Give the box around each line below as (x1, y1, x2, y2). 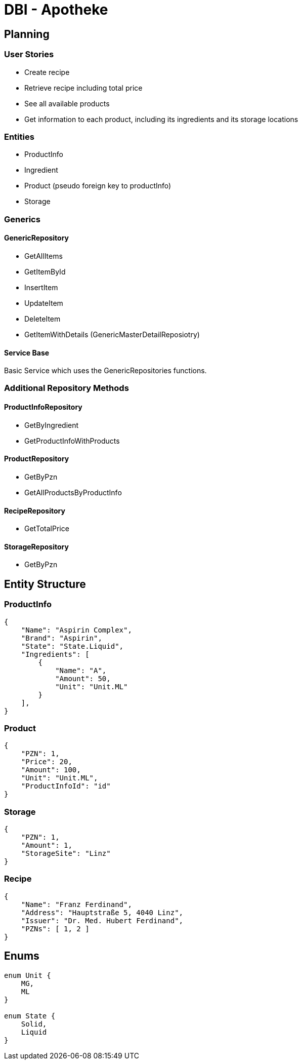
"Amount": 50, (55, 674, 111, 683)
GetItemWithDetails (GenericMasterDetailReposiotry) (24, 330, 200, 339)
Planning (4, 27, 50, 41)
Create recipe (24, 67, 70, 76)
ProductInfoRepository (4, 403, 82, 412)
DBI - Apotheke (4, 1, 108, 18)
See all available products (24, 99, 110, 108)
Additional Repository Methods (4, 383, 129, 393)
